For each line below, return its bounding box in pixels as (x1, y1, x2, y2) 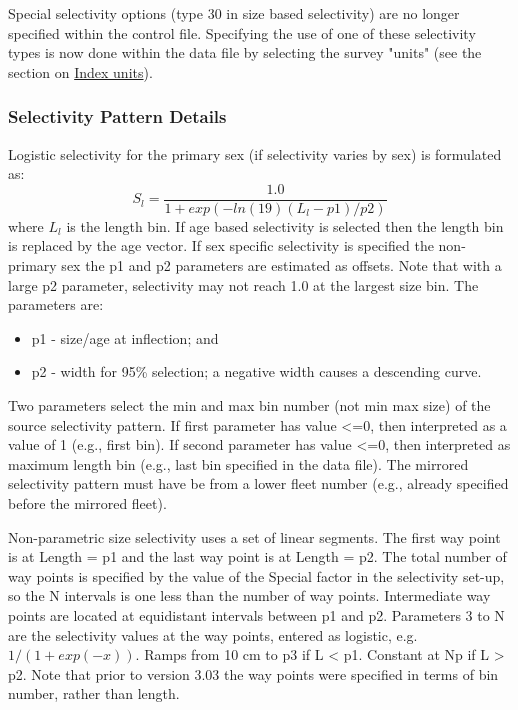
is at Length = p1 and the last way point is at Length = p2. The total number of (8, 546, 507, 567)
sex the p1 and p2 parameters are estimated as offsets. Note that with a (61, 255, 502, 276)
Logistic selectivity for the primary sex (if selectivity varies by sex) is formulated (8, 143, 502, 164)
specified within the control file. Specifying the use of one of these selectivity (8, 22, 476, 43)
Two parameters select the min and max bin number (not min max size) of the (8, 395, 491, 415)
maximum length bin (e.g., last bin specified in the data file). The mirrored (8, 453, 469, 474)
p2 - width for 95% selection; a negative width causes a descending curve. (31, 361, 482, 382)
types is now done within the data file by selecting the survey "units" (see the (8, 42, 482, 63)
